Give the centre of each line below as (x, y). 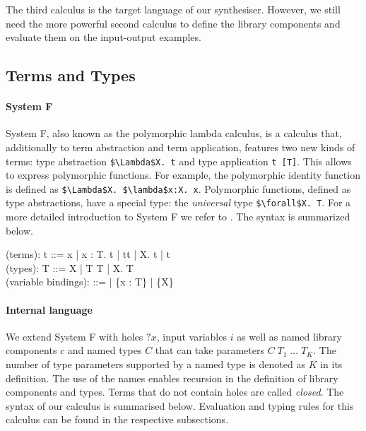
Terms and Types (71, 75)
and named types (105, 350)
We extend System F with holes (75, 336)
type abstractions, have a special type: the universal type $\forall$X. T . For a (178, 202)
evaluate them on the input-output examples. (104, 37)
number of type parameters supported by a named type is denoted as (155, 364)
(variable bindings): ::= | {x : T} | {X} (90, 282)
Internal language (49, 309)
